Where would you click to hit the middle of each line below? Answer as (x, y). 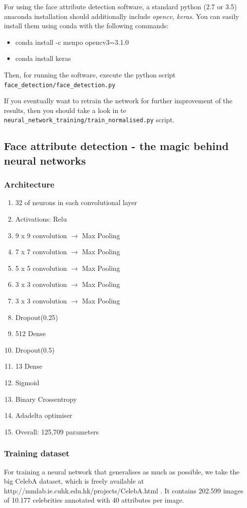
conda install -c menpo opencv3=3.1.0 (72, 42)
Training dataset (37, 453)
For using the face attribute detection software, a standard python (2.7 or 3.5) (120, 6)
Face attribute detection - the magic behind (116, 146)
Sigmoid (27, 382)
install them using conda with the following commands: (86, 26)
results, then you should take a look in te (65, 110)
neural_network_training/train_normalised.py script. (89, 120)
